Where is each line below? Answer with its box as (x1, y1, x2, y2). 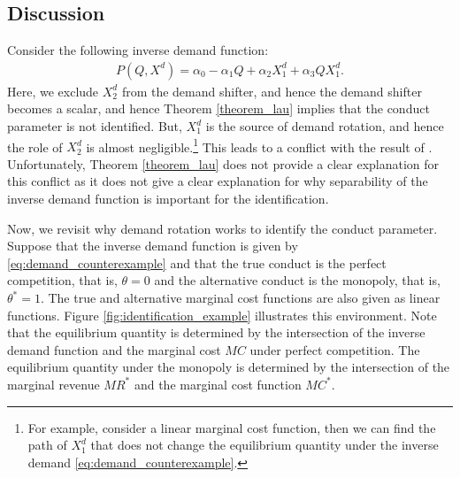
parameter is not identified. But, (7, 117, 182, 135)
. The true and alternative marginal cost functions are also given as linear (40, 289, 441, 307)
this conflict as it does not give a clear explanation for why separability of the (7, 172, 428, 190)
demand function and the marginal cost (7, 340, 221, 358)
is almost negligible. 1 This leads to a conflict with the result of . (86, 135, 433, 156)
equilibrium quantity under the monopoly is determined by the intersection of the (7, 358, 450, 376)
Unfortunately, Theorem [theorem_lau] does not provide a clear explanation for (7, 154, 440, 173)
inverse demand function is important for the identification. (7, 189, 329, 208)
